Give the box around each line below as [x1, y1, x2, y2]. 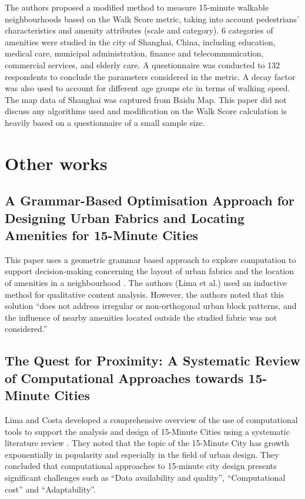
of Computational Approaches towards [5, 368, 244, 387]
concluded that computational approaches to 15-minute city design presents [5, 460, 277, 472]
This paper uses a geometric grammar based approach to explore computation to [5, 253, 296, 265]
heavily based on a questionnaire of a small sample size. [5, 116, 205, 128]
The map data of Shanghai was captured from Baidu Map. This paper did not [5, 93, 287, 105]
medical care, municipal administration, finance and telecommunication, [5, 47, 264, 59]
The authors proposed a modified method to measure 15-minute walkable [5, 1, 269, 13]
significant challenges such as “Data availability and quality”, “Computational [5, 471, 286, 483]
